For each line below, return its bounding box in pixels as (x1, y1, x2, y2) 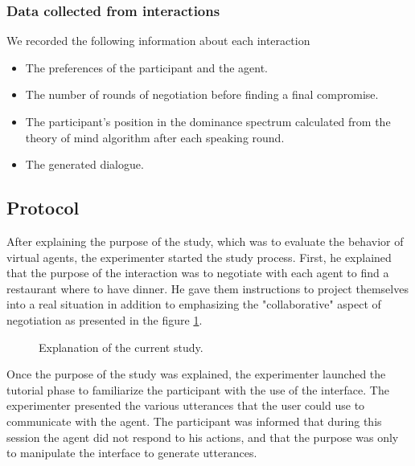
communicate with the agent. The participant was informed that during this (6, 412, 382, 429)
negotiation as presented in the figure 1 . (6, 311, 203, 328)
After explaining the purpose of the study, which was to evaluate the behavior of (6, 232, 404, 249)
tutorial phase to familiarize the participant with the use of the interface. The (6, 381, 389, 398)
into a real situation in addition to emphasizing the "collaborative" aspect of (6, 296, 381, 313)
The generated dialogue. (25, 156, 144, 173)
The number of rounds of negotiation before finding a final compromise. (25, 86, 379, 103)
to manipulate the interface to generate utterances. (6, 444, 257, 461)
